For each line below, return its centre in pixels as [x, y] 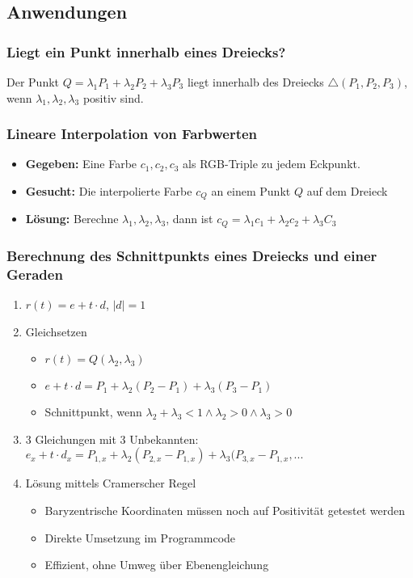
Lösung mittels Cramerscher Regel [111, 483]
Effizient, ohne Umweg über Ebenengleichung [157, 565]
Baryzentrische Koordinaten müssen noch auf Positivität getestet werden [225, 510]
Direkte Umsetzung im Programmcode [140, 537]
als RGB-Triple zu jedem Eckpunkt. [272, 164]
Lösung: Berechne [72, 219]
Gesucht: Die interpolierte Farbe [109, 191]
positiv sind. [113, 97]
